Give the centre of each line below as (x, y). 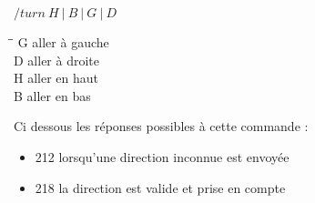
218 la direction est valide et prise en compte (160, 187)
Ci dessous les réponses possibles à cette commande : (161, 126)
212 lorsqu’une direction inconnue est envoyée (162, 156)
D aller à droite (56, 60)
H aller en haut (56, 78)
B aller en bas (52, 95)
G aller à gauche (63, 42)
